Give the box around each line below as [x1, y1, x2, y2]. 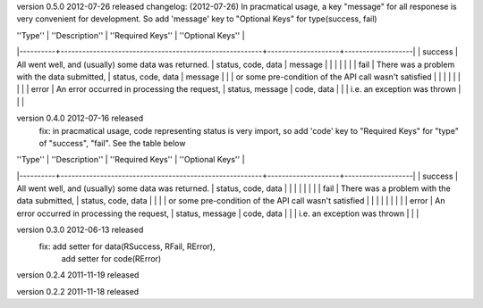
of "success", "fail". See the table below [38, 137, 186, 148]
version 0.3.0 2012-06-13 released [16, 224, 144, 236]
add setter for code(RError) [61, 254, 162, 264]
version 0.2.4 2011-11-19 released [16, 270, 140, 280]
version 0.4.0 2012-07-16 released [16, 112, 144, 124]
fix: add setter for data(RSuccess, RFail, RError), [38, 241, 216, 252]
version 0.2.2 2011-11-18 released [16, 286, 140, 296]
